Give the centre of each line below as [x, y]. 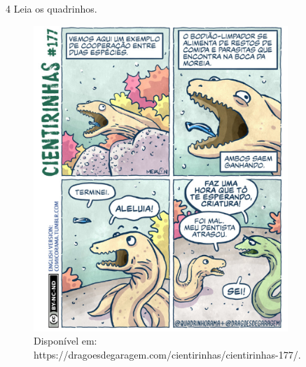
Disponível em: [65, 341]
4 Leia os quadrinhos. [51, 8]
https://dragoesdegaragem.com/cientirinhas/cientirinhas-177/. [167, 354]
